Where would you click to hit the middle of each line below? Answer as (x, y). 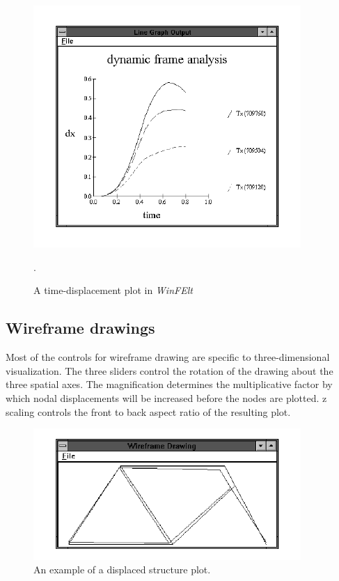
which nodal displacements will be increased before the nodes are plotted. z (166, 398)
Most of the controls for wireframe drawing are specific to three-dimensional (168, 357)
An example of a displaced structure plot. (122, 570)
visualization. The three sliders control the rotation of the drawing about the (169, 370)
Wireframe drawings (80, 328)
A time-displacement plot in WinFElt (113, 290)
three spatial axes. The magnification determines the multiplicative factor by (169, 384)
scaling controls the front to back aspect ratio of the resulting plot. (148, 411)
